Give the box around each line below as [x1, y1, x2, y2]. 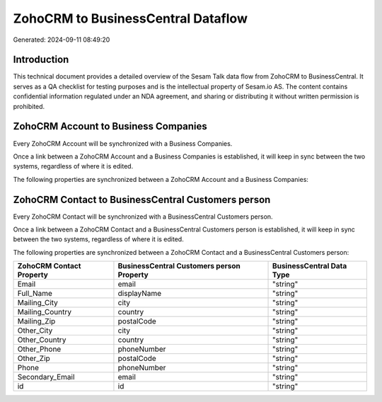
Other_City [17, 326, 53, 335]
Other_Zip [17, 354, 51, 364]
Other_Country [17, 335, 66, 345]
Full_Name [17, 289, 53, 299]
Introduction [13, 54, 69, 66]
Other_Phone [17, 344, 62, 354]
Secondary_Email [17, 372, 75, 382]
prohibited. [13, 102, 45, 110]
